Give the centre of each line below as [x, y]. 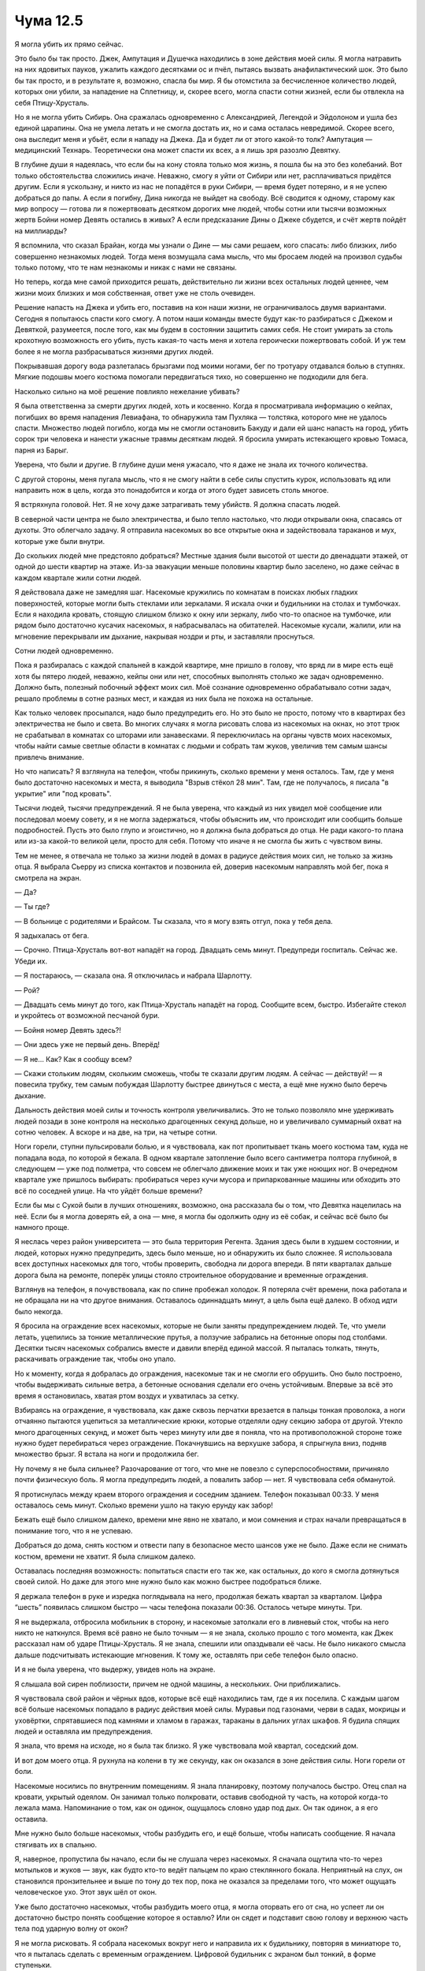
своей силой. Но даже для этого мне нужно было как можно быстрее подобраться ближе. [168, 1582]
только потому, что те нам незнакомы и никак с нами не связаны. [126, 267]
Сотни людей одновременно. [64, 651]
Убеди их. [31, 961]
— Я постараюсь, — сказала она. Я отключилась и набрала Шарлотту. [133, 976]
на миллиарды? [41, 231]
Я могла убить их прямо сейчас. [69, 44]
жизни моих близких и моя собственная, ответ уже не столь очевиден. [135, 292]
